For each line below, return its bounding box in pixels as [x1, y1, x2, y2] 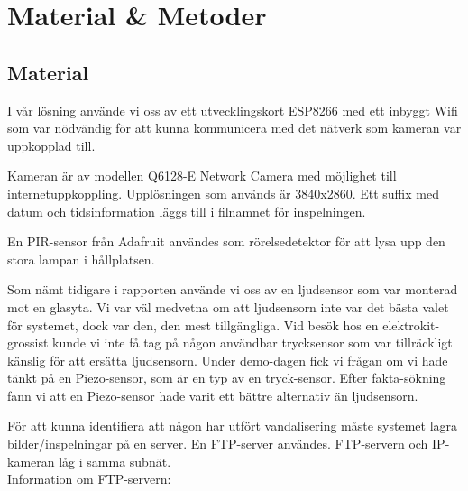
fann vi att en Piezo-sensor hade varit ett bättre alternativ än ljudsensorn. [7, 385, 418, 404]
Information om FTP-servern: [7, 469, 171, 488]
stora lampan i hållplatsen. [7, 249, 155, 268]
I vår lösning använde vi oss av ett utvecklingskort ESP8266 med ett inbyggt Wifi [7, 100, 458, 119]
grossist [7, 333, 49, 352]
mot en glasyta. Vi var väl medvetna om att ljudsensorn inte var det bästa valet [7, 297, 449, 316]
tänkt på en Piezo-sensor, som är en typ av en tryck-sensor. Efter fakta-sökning [7, 368, 446, 387]
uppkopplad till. [7, 135, 96, 154]
